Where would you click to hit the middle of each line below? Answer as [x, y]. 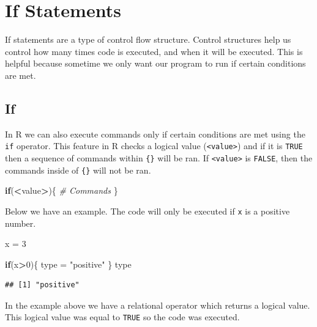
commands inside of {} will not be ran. [78, 170]
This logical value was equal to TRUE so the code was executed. [122, 317]
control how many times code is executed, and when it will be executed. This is [154, 51]
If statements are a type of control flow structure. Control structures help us [148, 39]
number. [21, 223]
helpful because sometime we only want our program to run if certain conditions [155, 63]
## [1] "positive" [42, 285]
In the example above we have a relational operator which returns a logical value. [158, 305]
